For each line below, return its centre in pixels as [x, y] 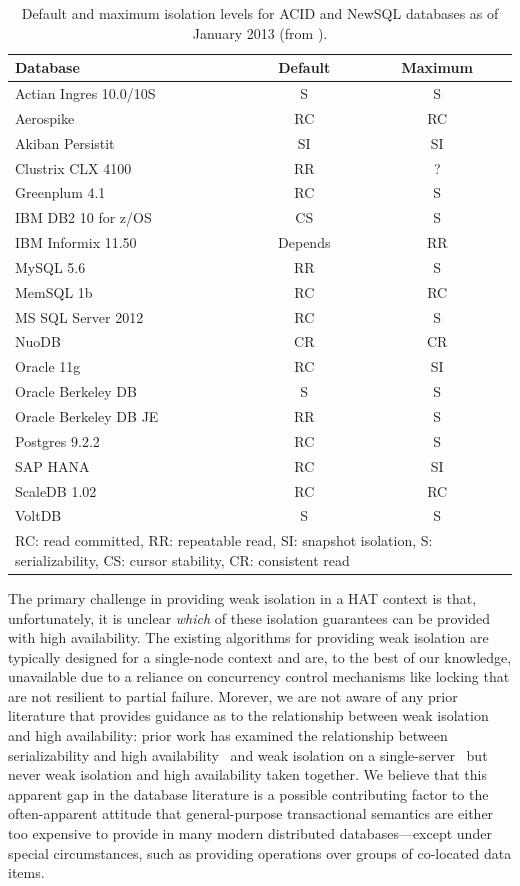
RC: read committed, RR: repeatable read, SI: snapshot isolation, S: [224, 540]
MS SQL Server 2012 [79, 316]
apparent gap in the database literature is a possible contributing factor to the [248, 793]
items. [26, 872]
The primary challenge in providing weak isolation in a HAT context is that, [242, 597]
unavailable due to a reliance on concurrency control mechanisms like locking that [259, 676]
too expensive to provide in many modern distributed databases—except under [250, 833]
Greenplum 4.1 [60, 192]
